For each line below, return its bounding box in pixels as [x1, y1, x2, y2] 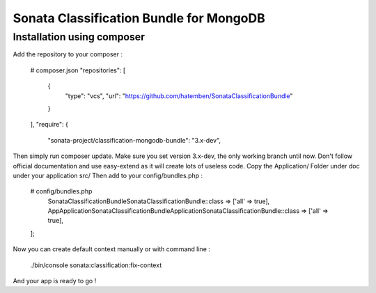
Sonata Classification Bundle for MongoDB [13, 10, 266, 26]
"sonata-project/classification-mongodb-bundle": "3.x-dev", [47, 136, 221, 144]
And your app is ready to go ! [13, 277, 97, 285]
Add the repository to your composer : [13, 50, 123, 58]
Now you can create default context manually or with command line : [13, 245, 210, 253]
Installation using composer [13, 31, 146, 43]
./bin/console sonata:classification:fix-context [30, 261, 162, 269]
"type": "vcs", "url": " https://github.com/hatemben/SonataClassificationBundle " [65, 91, 293, 100]
